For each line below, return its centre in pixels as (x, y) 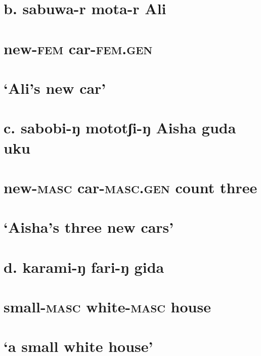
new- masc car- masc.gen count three (130, 187)
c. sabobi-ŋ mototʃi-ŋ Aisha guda (120, 128)
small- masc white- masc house (107, 306)
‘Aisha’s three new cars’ (89, 227)
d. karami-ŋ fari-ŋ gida (84, 266)
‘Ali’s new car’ (55, 87)
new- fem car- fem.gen (78, 48)
